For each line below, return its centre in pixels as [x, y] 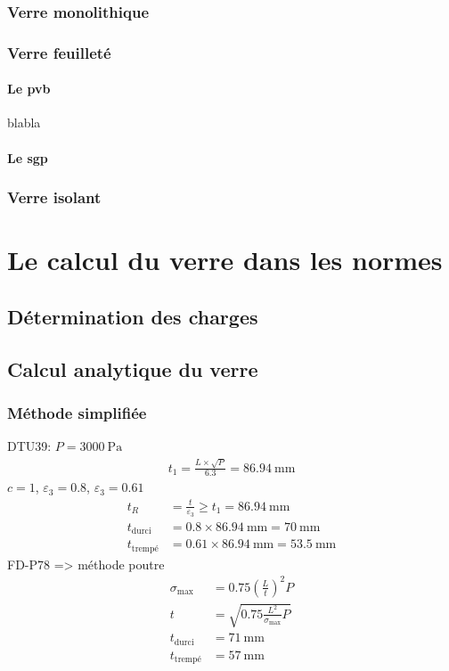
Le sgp [28, 157]
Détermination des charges [133, 316]
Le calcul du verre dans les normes [225, 260]
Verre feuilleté [59, 52]
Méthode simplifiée [77, 412]
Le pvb [29, 89]
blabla [24, 123]
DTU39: [29, 446]
